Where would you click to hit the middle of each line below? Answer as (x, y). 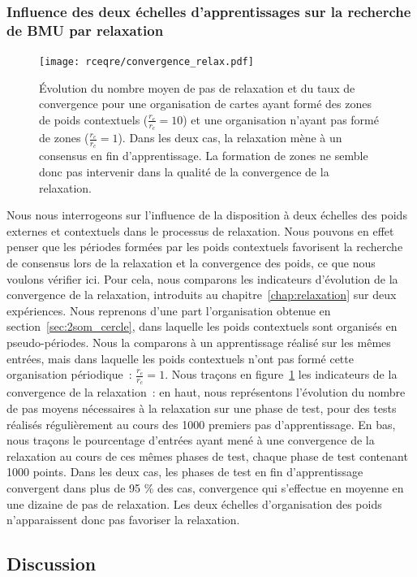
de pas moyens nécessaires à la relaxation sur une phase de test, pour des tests (202, 408)
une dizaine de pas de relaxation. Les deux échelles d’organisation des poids (194, 503)
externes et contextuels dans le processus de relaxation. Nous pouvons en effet (200, 230)
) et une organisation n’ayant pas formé (281, 119)
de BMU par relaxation (85, 30)
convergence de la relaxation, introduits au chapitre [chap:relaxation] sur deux (202, 295)
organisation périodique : (69, 374)
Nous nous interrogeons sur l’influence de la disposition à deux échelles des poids (207, 215)
